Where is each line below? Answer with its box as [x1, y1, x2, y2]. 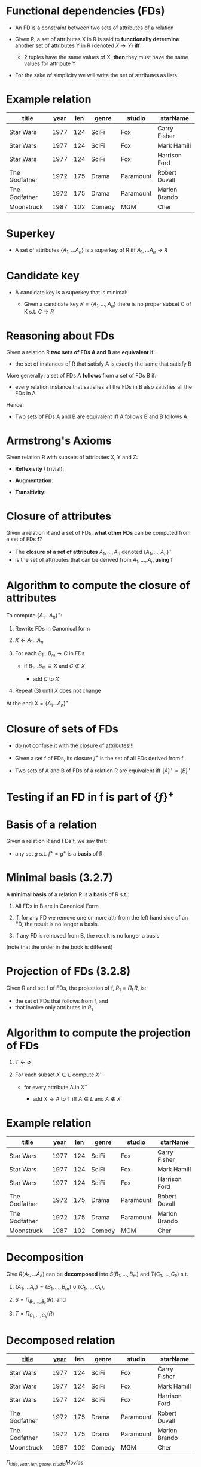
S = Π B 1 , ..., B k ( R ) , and [14, 1296, 66, 1305]
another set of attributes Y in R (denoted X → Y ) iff [14, 42, 141, 49]
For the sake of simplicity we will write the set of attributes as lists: [14, 71, 179, 78]
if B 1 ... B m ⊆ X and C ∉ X [23, 662, 86, 671]
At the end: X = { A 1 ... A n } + [6, 699, 69, 708]
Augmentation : [14, 477, 54, 484]
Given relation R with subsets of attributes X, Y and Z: [6, 454, 138, 461]
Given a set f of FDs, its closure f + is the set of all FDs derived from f [14, 753, 184, 762]
